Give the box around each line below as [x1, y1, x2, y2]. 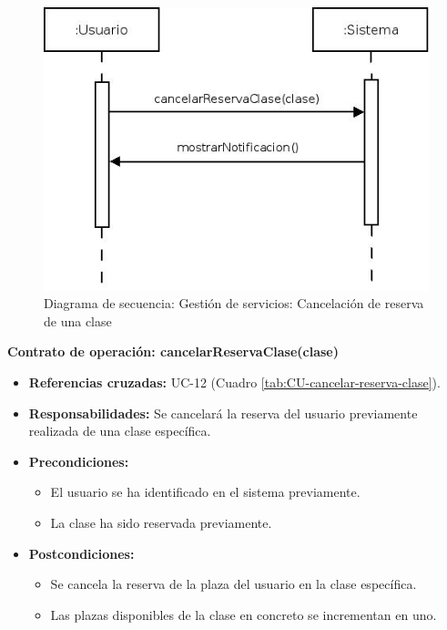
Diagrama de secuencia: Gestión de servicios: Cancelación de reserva [44, 294, 424, 313]
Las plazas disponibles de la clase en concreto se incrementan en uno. [50, 604, 437, 624]
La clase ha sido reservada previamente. [50, 512, 272, 532]
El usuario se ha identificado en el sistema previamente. [50, 482, 361, 501]
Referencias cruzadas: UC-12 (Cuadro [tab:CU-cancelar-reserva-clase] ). [28, 372, 441, 391]
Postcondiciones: [28, 543, 135, 563]
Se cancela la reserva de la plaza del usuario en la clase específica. [50, 574, 417, 594]
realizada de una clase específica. [28, 421, 211, 440]
